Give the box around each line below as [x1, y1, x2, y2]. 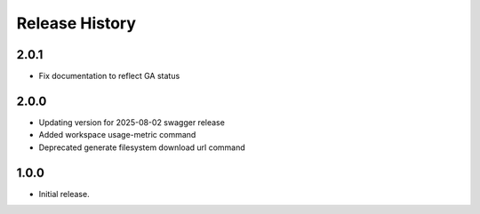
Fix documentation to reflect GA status [38, 71, 180, 82]
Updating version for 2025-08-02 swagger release [38, 116, 226, 128]
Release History [16, 13, 137, 33]
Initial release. [38, 188, 90, 199]
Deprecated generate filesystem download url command [38, 142, 246, 153]
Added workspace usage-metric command [38, 130, 196, 140]
